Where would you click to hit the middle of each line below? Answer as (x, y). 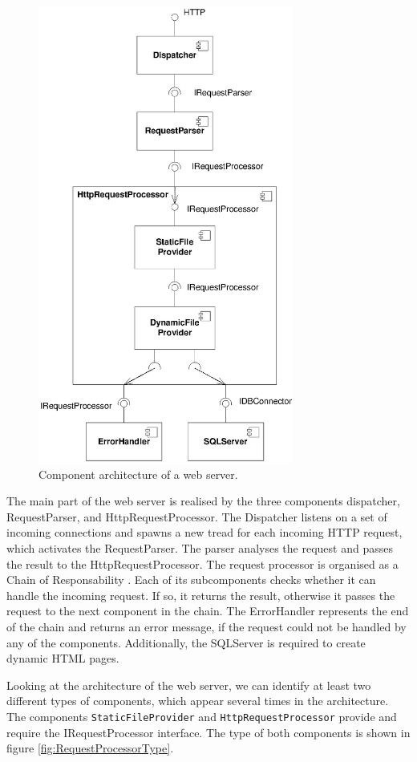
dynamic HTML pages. (63, 658)
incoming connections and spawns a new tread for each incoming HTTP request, (204, 532)
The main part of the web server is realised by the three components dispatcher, (203, 501)
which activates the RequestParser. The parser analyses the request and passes (200, 548)
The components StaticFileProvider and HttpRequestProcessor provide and (202, 717)
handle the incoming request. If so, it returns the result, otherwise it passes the (201, 595)
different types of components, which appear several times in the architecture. (198, 701)
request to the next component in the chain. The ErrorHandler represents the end (208, 611)
